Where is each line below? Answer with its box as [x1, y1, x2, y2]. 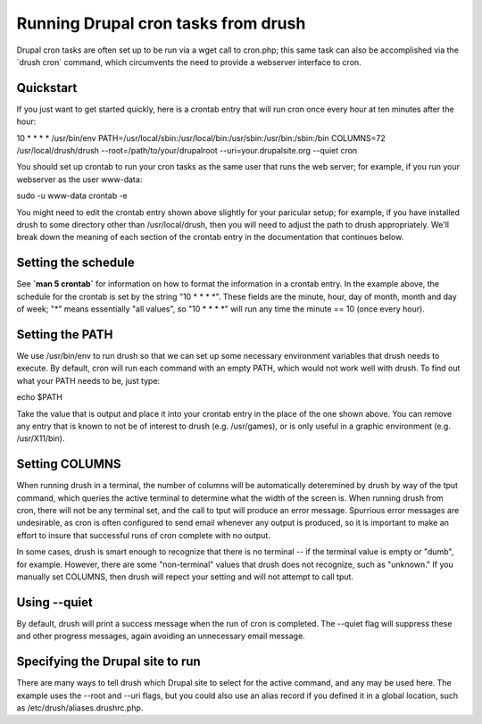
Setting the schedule [16, 255, 135, 270]
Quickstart [16, 80, 78, 96]
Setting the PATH [16, 327, 113, 342]
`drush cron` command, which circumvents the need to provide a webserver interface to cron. [16, 56, 361, 67]
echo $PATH [16, 392, 62, 403]
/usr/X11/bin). [16, 433, 65, 444]
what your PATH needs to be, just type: [16, 375, 161, 386]
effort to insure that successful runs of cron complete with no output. [16, 529, 271, 540]
